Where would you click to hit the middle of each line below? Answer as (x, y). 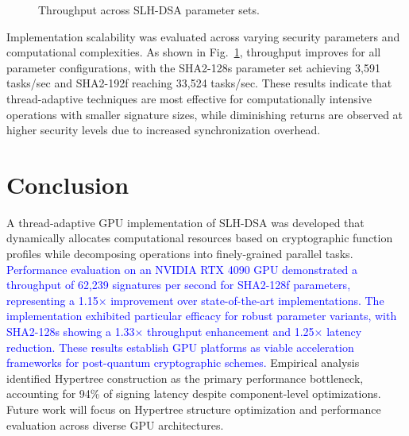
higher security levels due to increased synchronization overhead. (164, 130)
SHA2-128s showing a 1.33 (71, 332)
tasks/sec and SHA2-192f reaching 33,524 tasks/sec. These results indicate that (199, 83)
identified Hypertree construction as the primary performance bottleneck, (185, 378)
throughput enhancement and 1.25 (231, 332)
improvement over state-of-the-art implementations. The (247, 300)
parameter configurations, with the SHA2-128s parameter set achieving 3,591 (193, 67)
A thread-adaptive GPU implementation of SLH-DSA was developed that (185, 222)
